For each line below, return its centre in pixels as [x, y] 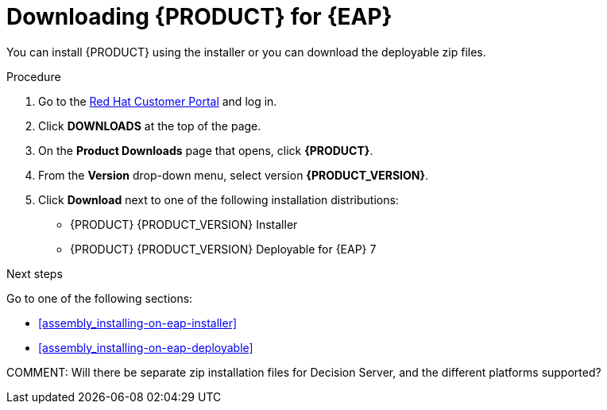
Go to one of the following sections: [100, 298]
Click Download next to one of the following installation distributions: [218, 199]
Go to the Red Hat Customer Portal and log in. [158, 101]
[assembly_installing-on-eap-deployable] [146, 347]
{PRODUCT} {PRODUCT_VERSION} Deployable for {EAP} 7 [223, 249]
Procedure [34, 76]
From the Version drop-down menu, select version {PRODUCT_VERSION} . [234, 175]
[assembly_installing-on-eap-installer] [138, 323]
